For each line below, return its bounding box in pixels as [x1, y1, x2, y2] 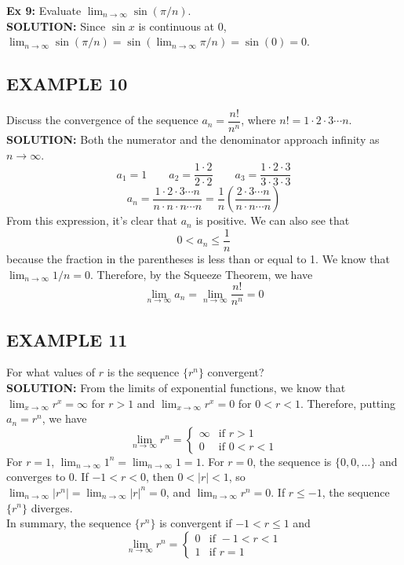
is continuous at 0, [138, 17, 227, 34]
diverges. [31, 499, 73, 515]
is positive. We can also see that [195, 212, 350, 229]
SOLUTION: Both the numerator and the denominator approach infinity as [6, 131, 380, 148]
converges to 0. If [6, 468, 89, 485]
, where [241, 112, 276, 128]
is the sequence [107, 364, 180, 380]
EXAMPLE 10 [6, 72, 128, 96]
